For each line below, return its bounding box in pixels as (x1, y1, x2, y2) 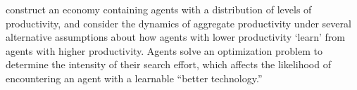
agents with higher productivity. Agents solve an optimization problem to (6, 43, 322, 58)
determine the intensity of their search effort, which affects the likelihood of (6, 57, 331, 72)
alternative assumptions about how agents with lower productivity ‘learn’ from (6, 30, 345, 44)
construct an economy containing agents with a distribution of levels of (6, 2, 312, 16)
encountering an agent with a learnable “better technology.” (6, 70, 263, 85)
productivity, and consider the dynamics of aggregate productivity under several (6, 15, 351, 30)
